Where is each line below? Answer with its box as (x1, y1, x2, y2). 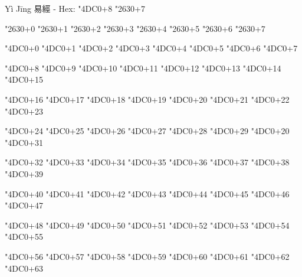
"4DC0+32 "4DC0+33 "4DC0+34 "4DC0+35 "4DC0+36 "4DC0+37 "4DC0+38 (5, 156, 290, 168)
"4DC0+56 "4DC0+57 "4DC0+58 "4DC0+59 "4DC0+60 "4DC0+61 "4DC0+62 (5, 250, 290, 262)
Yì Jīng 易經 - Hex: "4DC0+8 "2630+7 (5, 2, 145, 14)
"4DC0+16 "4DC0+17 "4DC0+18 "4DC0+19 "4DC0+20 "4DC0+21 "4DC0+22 (5, 93, 290, 105)
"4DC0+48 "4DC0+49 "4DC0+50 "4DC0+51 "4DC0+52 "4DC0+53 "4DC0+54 (5, 219, 290, 231)
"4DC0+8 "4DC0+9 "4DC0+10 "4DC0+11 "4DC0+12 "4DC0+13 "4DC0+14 (5, 61, 281, 74)
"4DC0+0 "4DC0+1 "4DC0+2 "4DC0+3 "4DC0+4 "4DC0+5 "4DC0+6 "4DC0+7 (5, 42, 298, 54)
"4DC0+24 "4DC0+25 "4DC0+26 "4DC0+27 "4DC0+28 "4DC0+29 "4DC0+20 (5, 125, 290, 137)
